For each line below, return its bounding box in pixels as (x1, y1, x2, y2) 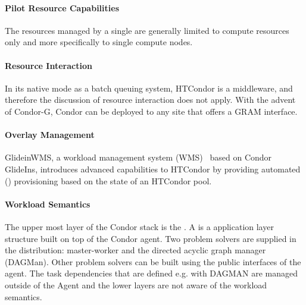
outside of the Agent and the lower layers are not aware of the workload (5, 278, 267, 291)
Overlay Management (5, 128, 95, 141)
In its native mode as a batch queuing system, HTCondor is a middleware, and (5, 81, 293, 94)
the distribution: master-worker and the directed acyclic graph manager (5, 244, 266, 256)
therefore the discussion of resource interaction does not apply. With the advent (5, 93, 296, 106)
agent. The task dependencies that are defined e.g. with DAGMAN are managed (5, 267, 298, 279)
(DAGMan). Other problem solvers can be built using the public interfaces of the (5, 255, 301, 268)
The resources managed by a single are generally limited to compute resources (5, 24, 289, 36)
